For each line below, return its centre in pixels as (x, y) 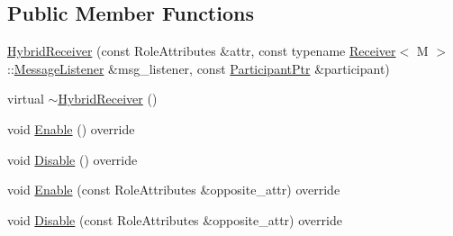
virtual (26, 99)
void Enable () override (71, 128)
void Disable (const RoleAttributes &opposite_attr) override (175, 219)
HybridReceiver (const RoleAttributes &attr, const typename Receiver (202, 51)
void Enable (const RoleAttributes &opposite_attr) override (174, 190)
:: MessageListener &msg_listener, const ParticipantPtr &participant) (199, 68)
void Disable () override (72, 159)
